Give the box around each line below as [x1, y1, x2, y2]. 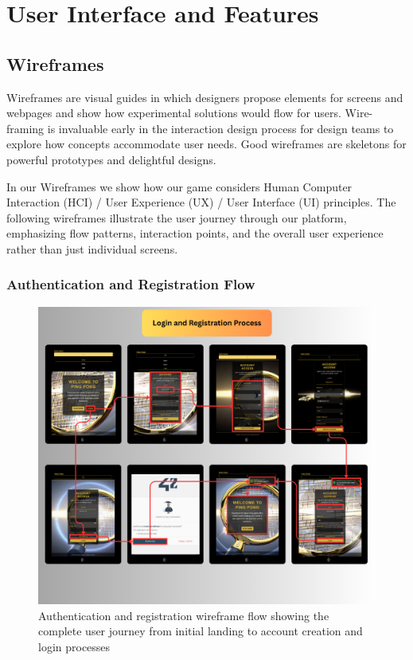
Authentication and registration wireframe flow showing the [38, 607, 329, 623]
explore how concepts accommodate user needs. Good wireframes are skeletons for [6, 136, 407, 152]
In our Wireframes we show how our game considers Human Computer [6, 178, 353, 194]
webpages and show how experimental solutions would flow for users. [6, 104, 341, 121]
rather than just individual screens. [6, 240, 178, 257]
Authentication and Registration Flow [6, 274, 255, 294]
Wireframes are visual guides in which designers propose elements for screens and [6, 88, 403, 105]
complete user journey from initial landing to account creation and [38, 623, 363, 639]
